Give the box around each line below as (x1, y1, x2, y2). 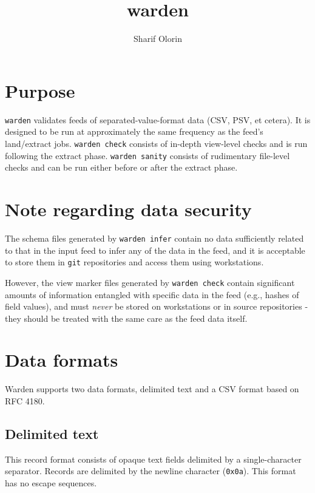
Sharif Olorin (134, 32, 182, 45)
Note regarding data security (5, 197, 252, 221)
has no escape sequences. (5, 477, 97, 489)
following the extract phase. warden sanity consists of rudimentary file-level (5, 149, 290, 161)
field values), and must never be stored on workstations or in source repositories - (5, 300, 308, 313)
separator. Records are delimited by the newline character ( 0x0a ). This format (5, 464, 296, 477)
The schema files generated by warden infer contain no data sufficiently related (5, 231, 304, 244)
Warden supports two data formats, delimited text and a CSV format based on (5, 382, 299, 395)
